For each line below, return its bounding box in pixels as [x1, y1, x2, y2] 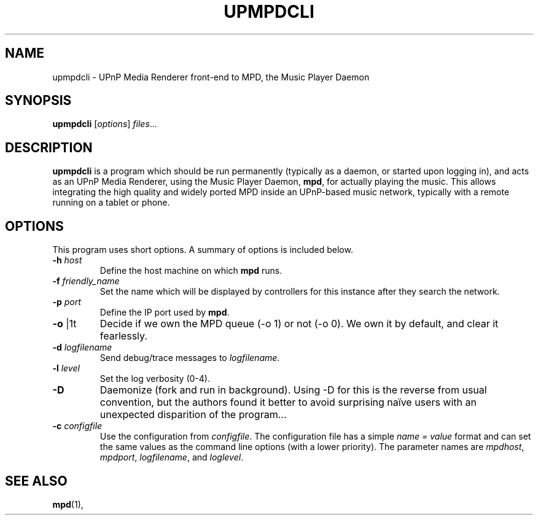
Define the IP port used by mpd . [99, 307, 230, 318]
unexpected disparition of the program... [99, 408, 287, 421]
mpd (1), [52, 499, 84, 510]
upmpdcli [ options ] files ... [52, 118, 157, 130]
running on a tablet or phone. [52, 197, 170, 208]
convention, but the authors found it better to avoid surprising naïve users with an [99, 396, 477, 409]
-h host [52, 255, 82, 266]
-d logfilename [52, 342, 112, 353]
